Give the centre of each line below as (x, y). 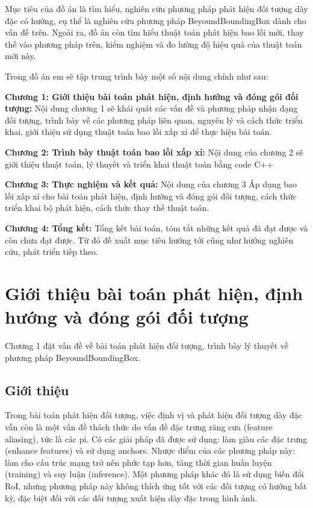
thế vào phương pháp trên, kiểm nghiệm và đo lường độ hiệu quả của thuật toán (153, 44)
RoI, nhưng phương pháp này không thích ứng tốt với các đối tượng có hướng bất (156, 485)
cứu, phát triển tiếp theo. (51, 252)
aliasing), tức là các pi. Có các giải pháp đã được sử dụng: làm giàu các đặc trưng (156, 438)
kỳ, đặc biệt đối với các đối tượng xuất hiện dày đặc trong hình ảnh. (131, 497)
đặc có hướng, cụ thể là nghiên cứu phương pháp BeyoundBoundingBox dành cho (156, 20)
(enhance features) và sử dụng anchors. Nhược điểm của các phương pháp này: (150, 450)
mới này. (20, 56)
